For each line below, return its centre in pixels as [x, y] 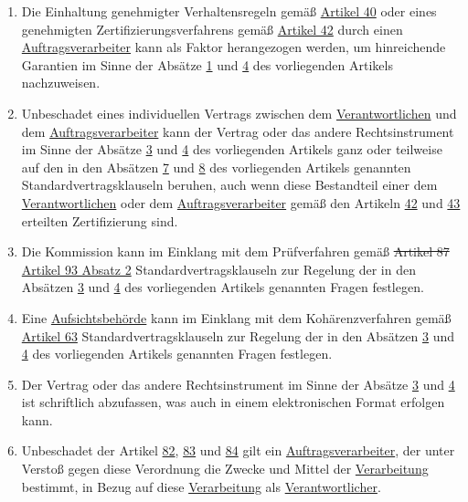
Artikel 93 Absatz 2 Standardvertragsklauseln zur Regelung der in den [218, 269]
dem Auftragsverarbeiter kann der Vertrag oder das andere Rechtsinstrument [238, 131]
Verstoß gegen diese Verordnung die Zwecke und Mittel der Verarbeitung [225, 469]
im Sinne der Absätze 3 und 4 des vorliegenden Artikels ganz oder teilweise [232, 149]
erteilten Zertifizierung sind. [100, 220]
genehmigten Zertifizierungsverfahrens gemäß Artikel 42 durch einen [212, 29]
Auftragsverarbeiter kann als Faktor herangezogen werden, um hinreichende [234, 47]
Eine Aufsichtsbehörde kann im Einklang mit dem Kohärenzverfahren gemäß [236, 317]
